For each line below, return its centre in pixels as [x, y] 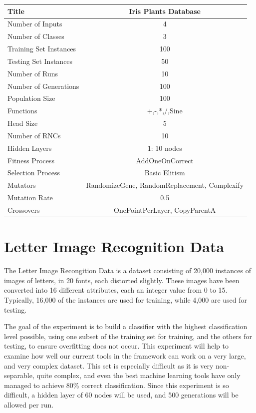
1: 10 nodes [165, 148]
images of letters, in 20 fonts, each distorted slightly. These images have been [122, 280]
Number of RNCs [34, 135]
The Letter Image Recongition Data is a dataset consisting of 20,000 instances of [128, 270]
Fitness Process [31, 160]
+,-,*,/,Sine [165, 111]
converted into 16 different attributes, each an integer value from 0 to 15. [116, 290]
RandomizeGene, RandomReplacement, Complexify [165, 185]
